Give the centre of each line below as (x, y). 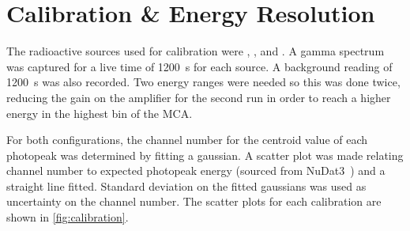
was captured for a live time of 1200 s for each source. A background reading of (199, 66)
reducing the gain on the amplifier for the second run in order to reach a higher (199, 97)
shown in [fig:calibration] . (68, 217)
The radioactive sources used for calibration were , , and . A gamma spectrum (196, 51)
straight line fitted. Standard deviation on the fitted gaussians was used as (186, 186)
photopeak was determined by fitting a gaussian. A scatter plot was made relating (205, 155)
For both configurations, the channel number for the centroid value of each (187, 140)
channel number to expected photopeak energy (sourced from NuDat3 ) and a (196, 170)
